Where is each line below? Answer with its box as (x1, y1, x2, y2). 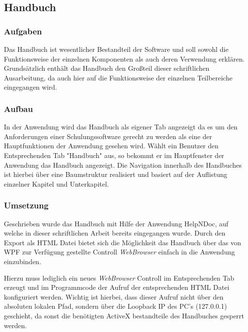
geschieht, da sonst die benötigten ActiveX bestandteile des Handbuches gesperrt (4, 310, 245, 320)
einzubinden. (4, 256, 42, 266)
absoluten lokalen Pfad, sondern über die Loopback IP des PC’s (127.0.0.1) (4, 301, 227, 311)
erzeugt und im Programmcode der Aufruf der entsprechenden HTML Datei (4, 282, 230, 292)
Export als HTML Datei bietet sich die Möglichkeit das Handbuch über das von (4, 237, 241, 247)
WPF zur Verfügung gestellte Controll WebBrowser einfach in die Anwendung (4, 247, 235, 257)
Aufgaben (4, 25, 42, 37)
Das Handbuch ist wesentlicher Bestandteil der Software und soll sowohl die (4, 44, 229, 54)
